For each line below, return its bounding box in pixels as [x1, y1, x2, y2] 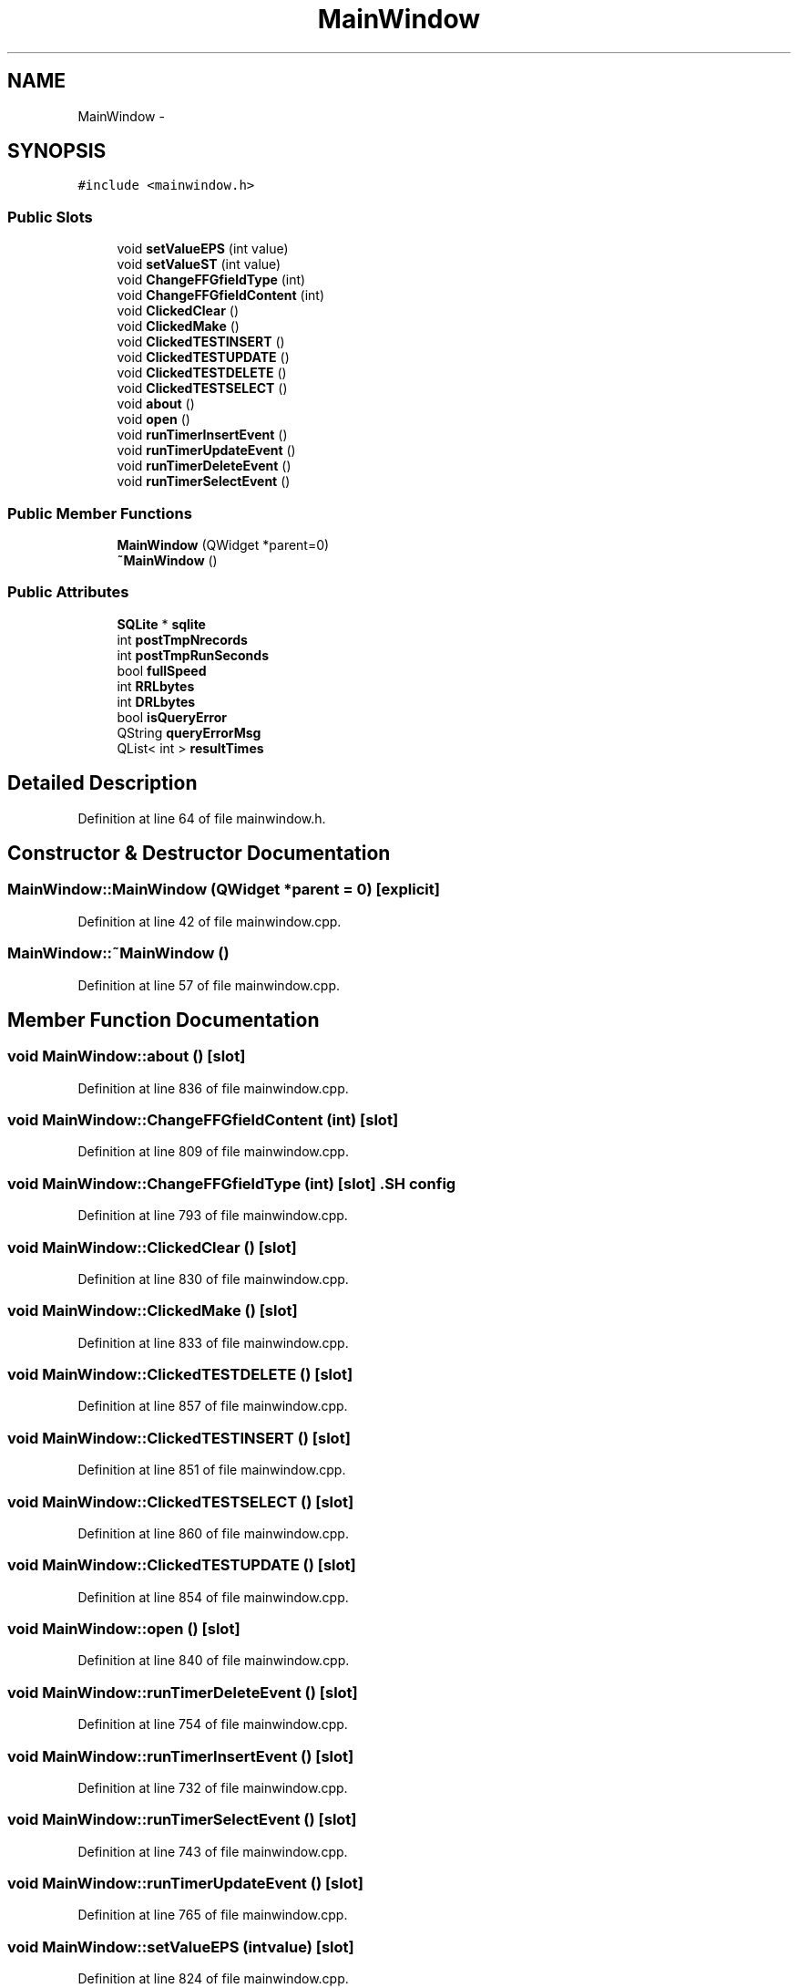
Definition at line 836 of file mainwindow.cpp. [77, 1080, 349, 1096]
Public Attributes [7, 583, 129, 602]
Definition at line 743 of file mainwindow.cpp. [77, 1843, 348, 1859]
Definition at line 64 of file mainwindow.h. [77, 810, 326, 826]
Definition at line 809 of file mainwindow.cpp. [77, 1144, 349, 1160]
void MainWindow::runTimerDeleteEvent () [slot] [7, 1683, 358, 1702]
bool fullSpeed [117, 662, 207, 678]
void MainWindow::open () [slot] [7, 1620, 240, 1639]
